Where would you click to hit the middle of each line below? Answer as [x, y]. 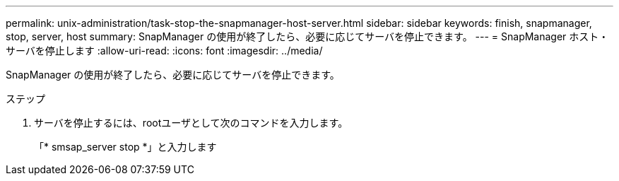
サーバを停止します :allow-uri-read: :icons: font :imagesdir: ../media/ [164, 51]
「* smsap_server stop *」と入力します [125, 147]
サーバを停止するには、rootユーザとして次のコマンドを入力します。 [191, 123]
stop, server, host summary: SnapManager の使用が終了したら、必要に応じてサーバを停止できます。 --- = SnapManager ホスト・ [307, 36]
